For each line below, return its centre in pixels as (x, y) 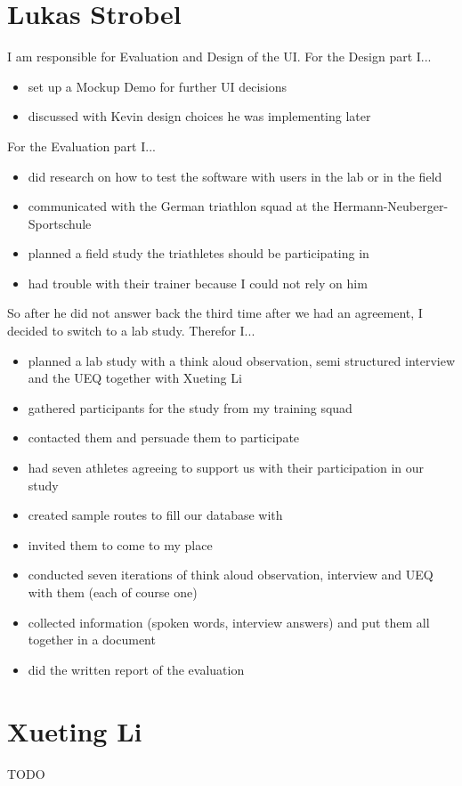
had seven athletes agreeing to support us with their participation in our (226, 468)
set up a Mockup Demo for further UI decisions (158, 86)
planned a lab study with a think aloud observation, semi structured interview (242, 360)
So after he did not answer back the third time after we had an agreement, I (215, 313)
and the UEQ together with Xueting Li (135, 378)
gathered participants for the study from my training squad (190, 407)
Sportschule (60, 223)
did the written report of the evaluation (136, 669)
